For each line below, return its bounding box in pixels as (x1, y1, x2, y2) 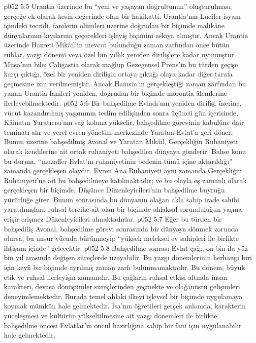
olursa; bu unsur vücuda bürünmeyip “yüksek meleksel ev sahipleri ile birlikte (4, 233, 239, 243)
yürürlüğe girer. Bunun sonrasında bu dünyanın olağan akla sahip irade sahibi (4, 194, 240, 204)
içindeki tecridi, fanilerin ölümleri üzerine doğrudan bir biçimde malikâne (4, 20, 224, 31)
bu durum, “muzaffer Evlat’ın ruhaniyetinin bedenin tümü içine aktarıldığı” (4, 155, 233, 166)
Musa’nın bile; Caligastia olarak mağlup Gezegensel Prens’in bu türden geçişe (4, 59, 238, 69)
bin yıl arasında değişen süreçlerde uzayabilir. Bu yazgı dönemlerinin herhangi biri (4, 252, 252, 263)
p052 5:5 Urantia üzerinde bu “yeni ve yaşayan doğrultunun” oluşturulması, (4, 1, 232, 11)
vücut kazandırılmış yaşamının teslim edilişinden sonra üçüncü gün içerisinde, (4, 107, 238, 117)
